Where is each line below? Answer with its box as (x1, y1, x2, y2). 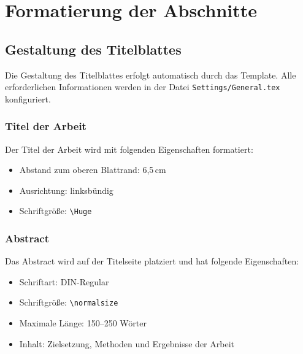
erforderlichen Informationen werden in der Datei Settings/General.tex (5, 80, 280, 93)
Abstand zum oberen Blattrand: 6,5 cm (19, 163, 166, 176)
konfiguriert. (5, 92, 51, 105)
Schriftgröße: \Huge (19, 204, 92, 217)
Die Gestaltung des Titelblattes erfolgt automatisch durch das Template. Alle (5, 68, 296, 81)
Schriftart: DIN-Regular (19, 275, 109, 288)
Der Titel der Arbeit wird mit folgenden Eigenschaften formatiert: (5, 142, 253, 155)
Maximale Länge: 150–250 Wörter (19, 317, 147, 329)
